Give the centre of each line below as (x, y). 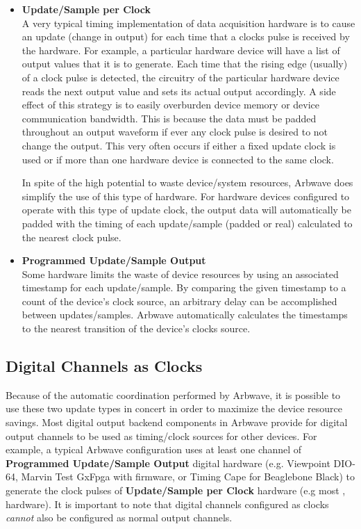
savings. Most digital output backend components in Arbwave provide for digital (177, 422)
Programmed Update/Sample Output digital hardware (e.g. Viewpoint (168, 463)
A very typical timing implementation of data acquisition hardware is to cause (188, 23)
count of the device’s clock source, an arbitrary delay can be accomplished (179, 301)
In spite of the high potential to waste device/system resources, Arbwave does (187, 182)
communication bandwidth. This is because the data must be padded (169, 118)
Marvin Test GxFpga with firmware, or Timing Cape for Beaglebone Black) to (188, 477)
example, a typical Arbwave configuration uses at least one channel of (154, 449)
